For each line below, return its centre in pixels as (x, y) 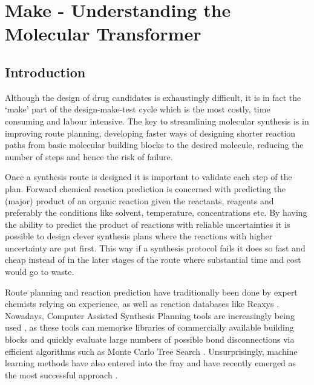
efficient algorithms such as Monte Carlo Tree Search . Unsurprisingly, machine (151, 351)
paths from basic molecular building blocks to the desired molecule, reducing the (154, 145)
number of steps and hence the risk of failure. (89, 156)
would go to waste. (40, 272)
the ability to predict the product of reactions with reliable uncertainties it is (148, 224)
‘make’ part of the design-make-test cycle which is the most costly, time (138, 109)
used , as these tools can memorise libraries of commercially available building (149, 327)
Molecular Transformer (103, 34)
